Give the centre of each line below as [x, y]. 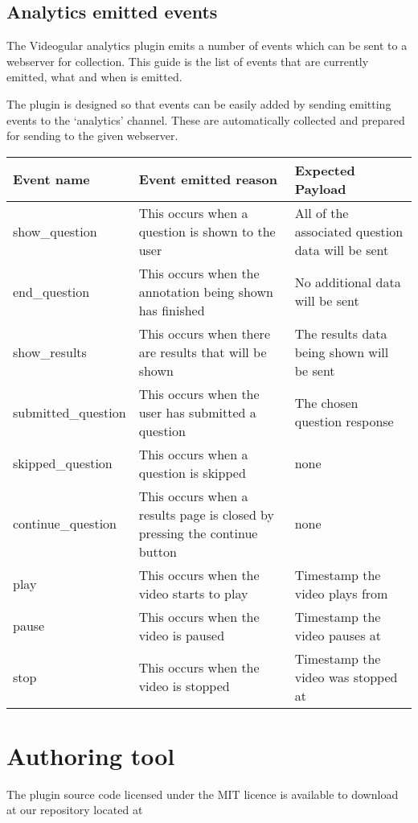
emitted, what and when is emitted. [94, 77]
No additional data [348, 282]
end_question [51, 291]
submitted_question [70, 412]
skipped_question [63, 463]
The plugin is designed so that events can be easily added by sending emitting [199, 103]
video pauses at [338, 635]
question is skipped [192, 472]
